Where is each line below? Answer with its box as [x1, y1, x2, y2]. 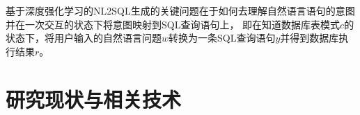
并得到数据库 [280, 30, 339, 45]
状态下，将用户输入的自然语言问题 [6, 30, 162, 45]
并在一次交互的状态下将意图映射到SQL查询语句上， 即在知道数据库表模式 [6, 17, 341, 31]
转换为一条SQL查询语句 [169, 30, 276, 45]
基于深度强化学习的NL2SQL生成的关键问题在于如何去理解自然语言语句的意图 [6, 3, 355, 17]
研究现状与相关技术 [6, 85, 182, 113]
